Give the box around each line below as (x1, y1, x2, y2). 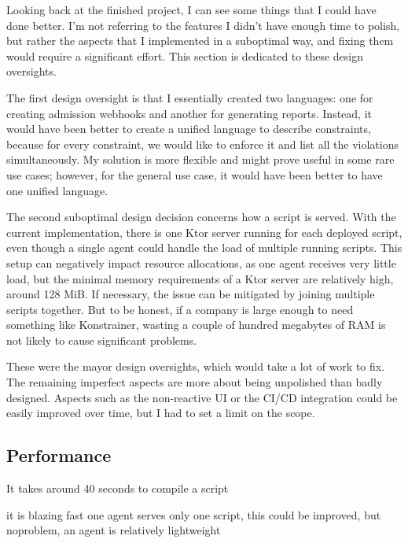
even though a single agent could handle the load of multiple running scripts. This (6, 239, 402, 256)
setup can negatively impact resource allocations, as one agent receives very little (6, 254, 396, 271)
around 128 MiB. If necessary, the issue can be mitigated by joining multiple (6, 286, 375, 302)
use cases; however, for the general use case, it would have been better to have (6, 166, 383, 183)
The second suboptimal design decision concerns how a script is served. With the (6, 209, 396, 225)
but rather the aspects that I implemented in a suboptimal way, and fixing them (6, 32, 394, 49)
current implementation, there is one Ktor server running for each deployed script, (6, 223, 402, 240)
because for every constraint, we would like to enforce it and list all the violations (6, 135, 399, 152)
